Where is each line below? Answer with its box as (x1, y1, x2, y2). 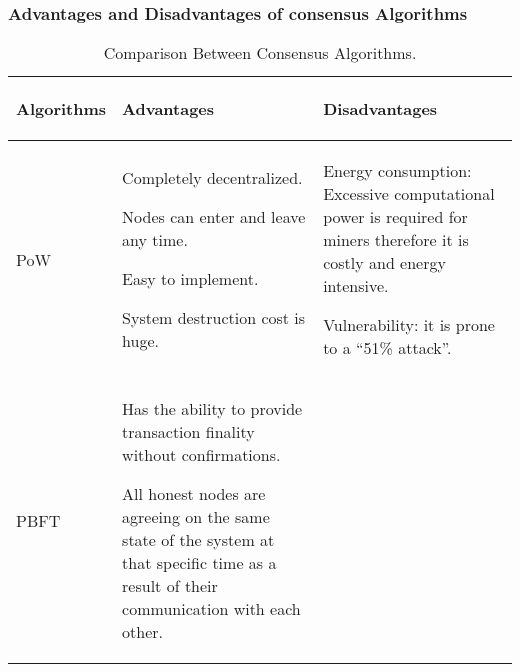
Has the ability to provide (122, 397, 303, 421)
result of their (122, 574, 218, 598)
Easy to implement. (122, 267, 259, 291)
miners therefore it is (323, 228, 469, 252)
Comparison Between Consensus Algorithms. (103, 41, 417, 65)
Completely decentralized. (122, 166, 303, 190)
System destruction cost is (122, 306, 306, 330)
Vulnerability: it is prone (323, 313, 495, 337)
